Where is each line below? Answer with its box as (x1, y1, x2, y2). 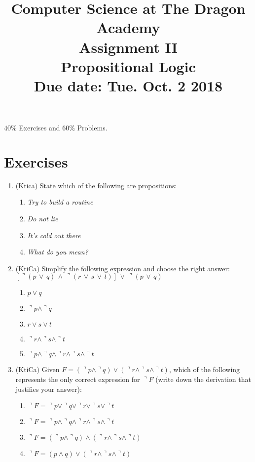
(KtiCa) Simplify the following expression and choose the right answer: (15, 263, 230, 273)
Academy (96, 17, 160, 38)
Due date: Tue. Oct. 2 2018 (34, 75, 223, 95)
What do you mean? (27, 247, 88, 257)
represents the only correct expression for (15, 374, 140, 384)
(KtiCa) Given (15, 364, 60, 375)
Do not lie (27, 213, 58, 224)
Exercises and (19, 123, 60, 133)
